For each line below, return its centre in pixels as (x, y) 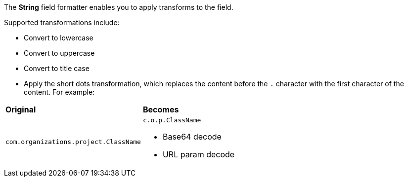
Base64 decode (192, 137)
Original (21, 109)
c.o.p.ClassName (172, 120)
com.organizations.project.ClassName (73, 142)
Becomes (161, 109)
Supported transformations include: (62, 22)
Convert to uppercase (59, 53)
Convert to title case (57, 68)
